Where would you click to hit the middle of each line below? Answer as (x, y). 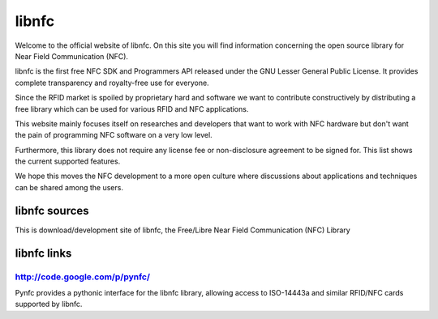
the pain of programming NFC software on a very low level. (114, 135)
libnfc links (43, 253)
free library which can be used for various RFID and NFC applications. (132, 108)
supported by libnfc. (49, 304)
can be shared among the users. (69, 187)
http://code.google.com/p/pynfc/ (82, 277)
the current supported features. (68, 161)
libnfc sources (52, 211)
